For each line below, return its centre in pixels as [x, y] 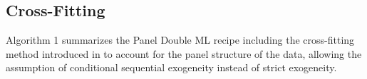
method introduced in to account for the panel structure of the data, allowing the [184, 53]
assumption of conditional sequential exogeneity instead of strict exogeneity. [171, 67]
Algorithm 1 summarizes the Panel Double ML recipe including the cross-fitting [180, 40]
